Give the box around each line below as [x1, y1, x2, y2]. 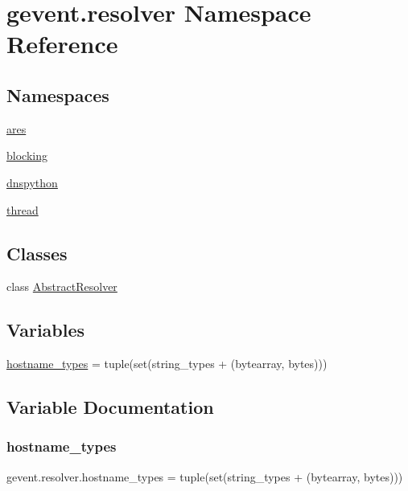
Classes [6, 240, 68, 265]
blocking [6, 147, 47, 164]
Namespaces [6, 82, 109, 107]
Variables [6, 317, 85, 342]
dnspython [6, 174, 58, 190]
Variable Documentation [6, 395, 214, 419]
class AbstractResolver [6, 278, 117, 295]
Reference [6, 27, 118, 60]
